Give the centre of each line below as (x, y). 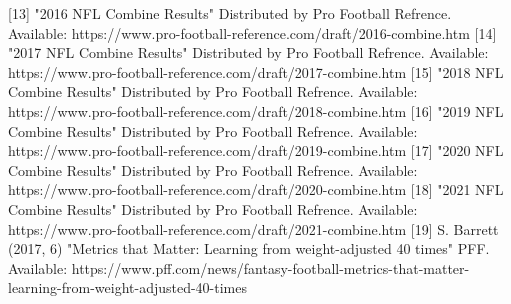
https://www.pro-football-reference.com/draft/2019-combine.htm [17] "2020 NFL (256, 150)
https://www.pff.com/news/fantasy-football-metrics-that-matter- (270, 267)
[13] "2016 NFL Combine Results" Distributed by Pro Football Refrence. (230, 13)
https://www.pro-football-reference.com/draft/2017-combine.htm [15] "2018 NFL (256, 71)
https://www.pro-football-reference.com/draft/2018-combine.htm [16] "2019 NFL (256, 110)
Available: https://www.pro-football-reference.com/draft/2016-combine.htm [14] (252, 32)
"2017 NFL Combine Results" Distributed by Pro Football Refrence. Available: (248, 52)
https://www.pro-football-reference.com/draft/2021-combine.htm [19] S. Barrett (253, 228)
